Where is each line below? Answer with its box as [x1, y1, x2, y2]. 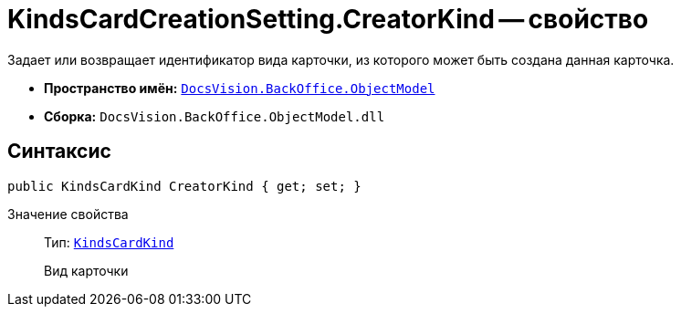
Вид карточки [44, 262, 129, 278]
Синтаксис [7, 140, 111, 163]
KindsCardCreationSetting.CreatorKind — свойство [7, 4, 649, 35]
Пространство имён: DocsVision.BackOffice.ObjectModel [44, 79, 435, 96]
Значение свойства [7, 205, 129, 222]
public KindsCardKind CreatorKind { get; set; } [7, 178, 361, 194]
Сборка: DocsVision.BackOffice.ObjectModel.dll [44, 108, 385, 124]
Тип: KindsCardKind [44, 234, 174, 250]
